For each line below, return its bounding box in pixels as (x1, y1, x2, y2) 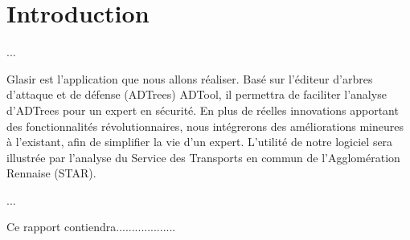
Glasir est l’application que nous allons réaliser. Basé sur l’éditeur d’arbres (6, 70, 373, 87)
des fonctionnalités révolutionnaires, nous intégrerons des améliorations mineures (6, 117, 404, 134)
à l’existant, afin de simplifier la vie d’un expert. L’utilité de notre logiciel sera (6, 133, 393, 150)
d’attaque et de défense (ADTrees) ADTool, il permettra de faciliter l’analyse (6, 86, 387, 103)
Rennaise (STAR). (6, 165, 96, 181)
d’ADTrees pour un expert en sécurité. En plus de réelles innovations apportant (6, 101, 399, 118)
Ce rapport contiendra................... (6, 218, 176, 235)
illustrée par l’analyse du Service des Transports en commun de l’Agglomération (6, 148, 400, 165)
